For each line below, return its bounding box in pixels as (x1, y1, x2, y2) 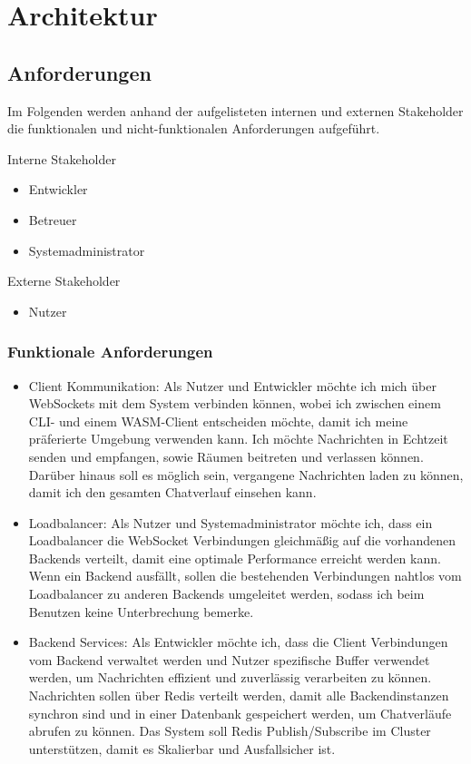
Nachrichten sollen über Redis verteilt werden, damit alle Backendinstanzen (28, 686, 449, 705)
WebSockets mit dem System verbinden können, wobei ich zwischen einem (28, 394, 441, 413)
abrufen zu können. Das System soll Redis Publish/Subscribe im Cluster (28, 721, 431, 740)
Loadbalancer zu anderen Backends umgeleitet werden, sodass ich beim (28, 584, 425, 603)
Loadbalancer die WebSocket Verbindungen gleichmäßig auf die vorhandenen (28, 531, 456, 550)
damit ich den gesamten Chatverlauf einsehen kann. (28, 483, 317, 502)
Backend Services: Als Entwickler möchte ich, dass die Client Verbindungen (28, 632, 448, 651)
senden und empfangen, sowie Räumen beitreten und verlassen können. (28, 446, 424, 465)
